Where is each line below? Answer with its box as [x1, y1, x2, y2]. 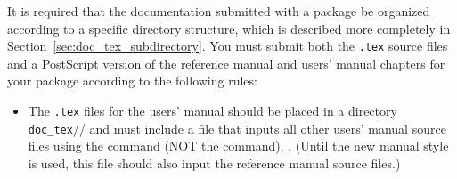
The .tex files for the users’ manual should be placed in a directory [28, 102, 397, 120]
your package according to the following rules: [7, 71, 257, 90]
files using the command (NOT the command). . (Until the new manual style [28, 136, 449, 155]
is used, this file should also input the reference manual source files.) [28, 153, 401, 172]
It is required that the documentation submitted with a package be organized [7, 2, 430, 20]
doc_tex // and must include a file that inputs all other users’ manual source [28, 118, 446, 137]
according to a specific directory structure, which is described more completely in [7, 19, 451, 37]
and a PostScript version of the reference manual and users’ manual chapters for [7, 53, 445, 72]
